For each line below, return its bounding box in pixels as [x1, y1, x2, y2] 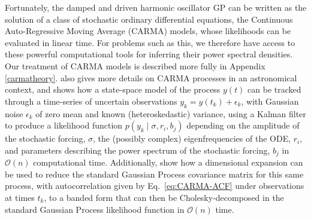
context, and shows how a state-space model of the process [5, 83, 221, 96]
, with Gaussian [241, 94, 299, 107]
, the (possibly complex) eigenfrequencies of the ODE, [93, 132, 291, 145]
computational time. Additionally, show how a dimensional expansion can [33, 156, 303, 169]
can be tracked [247, 83, 301, 96]
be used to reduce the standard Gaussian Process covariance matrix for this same [5, 167, 304, 180]
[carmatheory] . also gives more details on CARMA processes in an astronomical [5, 71, 297, 84]
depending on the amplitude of [186, 119, 300, 132]
